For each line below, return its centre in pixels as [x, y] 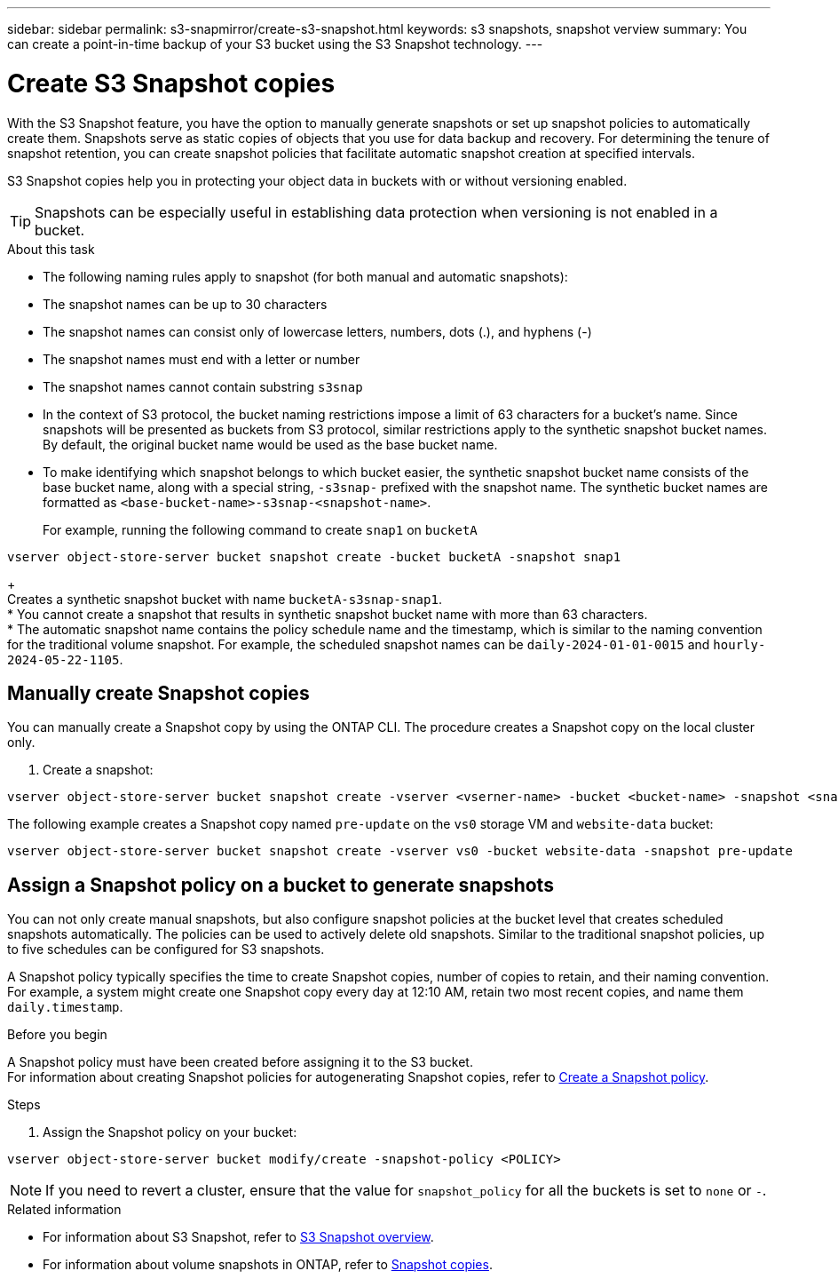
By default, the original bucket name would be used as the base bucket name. [270, 444]
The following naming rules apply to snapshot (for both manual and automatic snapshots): [305, 276]
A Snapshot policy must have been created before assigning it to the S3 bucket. [240, 1062]
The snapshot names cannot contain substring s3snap [203, 386]
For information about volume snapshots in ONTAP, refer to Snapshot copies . [268, 1265]
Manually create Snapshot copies [158, 693]
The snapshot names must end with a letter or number [202, 359]
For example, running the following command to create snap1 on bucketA [260, 529]
